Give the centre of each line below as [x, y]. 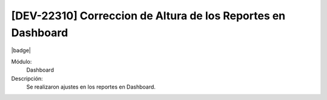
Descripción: [27, 78]
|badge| [21, 51]
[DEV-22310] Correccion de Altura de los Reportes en [148, 16]
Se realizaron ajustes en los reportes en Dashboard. [91, 87]
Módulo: [21, 61]
